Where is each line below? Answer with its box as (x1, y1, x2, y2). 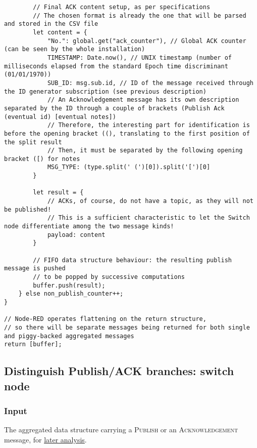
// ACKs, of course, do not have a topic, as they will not (47, 197, 253, 205)
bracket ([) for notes (4, 155, 80, 162)
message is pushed (4, 265, 66, 272)
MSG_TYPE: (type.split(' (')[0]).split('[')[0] (47, 164, 211, 171)
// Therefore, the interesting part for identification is (47, 121, 250, 129)
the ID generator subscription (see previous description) (4, 88, 207, 95)
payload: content (47, 231, 106, 238)
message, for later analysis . (4, 434, 87, 444)
